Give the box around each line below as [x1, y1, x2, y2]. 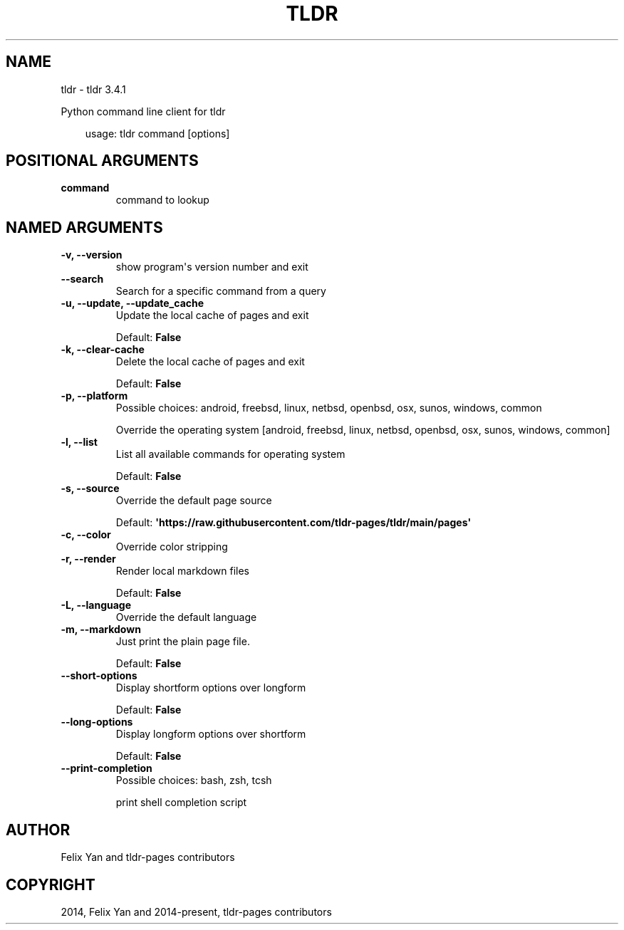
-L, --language [61, 599, 132, 612]
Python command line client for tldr [61, 105, 226, 117]
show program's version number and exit [115, 261, 308, 273]
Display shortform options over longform [115, 681, 306, 694]
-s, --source [61, 482, 120, 495]
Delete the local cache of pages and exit [115, 355, 305, 368]
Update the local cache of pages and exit [115, 309, 309, 322]
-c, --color [61, 528, 111, 541]
